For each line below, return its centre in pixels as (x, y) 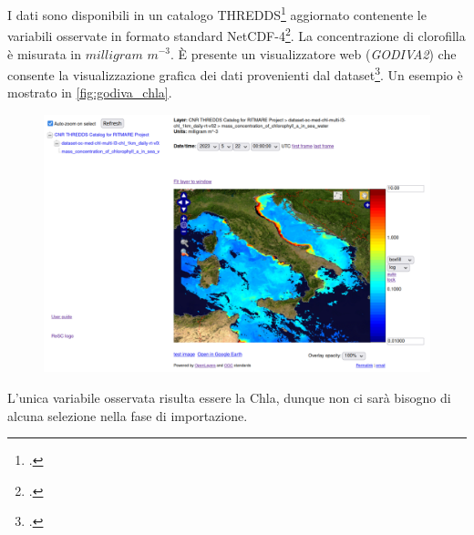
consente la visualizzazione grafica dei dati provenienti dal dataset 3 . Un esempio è (235, 73)
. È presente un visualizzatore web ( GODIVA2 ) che (314, 53)
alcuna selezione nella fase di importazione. (128, 415)
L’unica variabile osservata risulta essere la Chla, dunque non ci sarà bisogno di (229, 397)
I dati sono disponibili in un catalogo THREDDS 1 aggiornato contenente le (217, 13)
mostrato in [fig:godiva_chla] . (90, 93)
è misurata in (45, 53)
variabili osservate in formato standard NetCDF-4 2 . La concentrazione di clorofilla (237, 34)
